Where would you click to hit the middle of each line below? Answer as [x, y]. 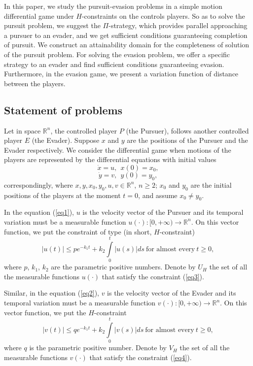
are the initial [211, 184]
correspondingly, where [38, 184]
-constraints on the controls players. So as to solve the [163, 16]
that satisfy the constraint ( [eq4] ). [141, 357]
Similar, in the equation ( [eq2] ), [52, 293]
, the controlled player [84, 130]
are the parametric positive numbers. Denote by [123, 267]
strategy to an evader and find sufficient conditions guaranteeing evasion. [114, 64]
